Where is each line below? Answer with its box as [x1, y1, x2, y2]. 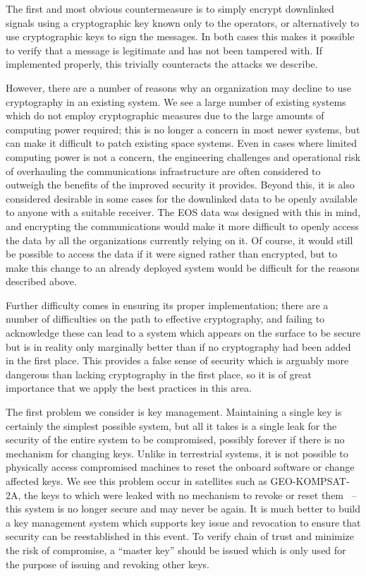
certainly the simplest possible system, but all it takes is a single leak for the [6, 418, 337, 433]
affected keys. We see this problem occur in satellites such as [6, 474, 267, 488]
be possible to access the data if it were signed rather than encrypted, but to [6, 246, 337, 261]
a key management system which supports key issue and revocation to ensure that [6, 515, 361, 529]
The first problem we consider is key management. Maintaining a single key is [6, 404, 342, 419]
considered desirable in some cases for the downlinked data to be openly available [6, 191, 358, 205]
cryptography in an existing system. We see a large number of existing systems [6, 94, 346, 109]
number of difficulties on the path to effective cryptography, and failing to [6, 311, 325, 326]
